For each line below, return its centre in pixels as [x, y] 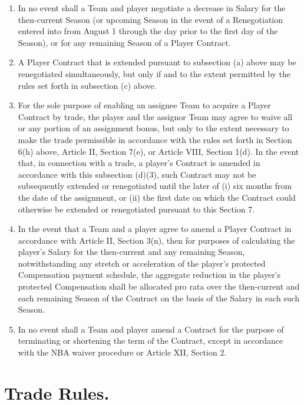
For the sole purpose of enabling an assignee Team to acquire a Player [144, 105]
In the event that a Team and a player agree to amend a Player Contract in [155, 229]
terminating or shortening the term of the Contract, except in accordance [151, 341]
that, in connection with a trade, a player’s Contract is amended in [139, 163]
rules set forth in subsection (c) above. [87, 85]
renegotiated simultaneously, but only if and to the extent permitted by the [154, 73]
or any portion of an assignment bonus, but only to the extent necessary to [153, 128]
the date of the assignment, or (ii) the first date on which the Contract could [157, 197]
